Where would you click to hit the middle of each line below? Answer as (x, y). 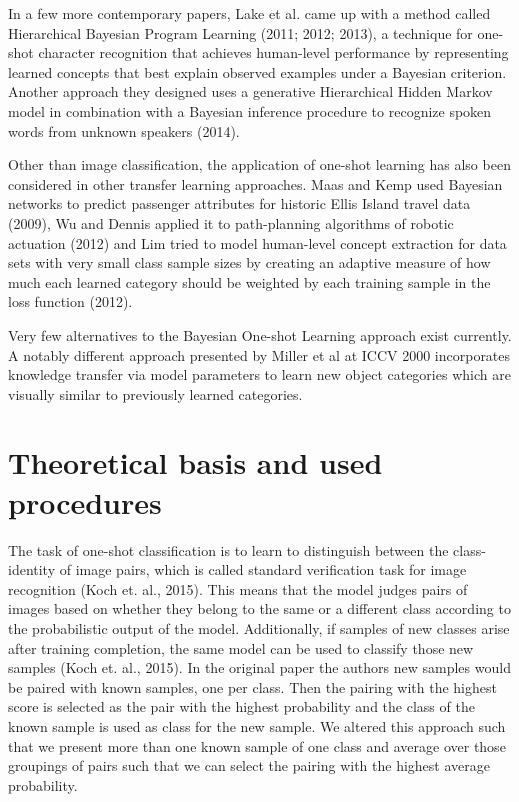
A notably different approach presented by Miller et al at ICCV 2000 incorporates (259, 354)
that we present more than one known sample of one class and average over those (257, 745)
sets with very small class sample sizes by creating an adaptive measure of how (249, 262)
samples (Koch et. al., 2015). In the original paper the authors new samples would (259, 667)
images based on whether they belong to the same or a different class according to (259, 608)
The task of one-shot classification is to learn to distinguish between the (228, 549)
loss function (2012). (70, 301)
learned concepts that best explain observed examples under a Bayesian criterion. (257, 71)
